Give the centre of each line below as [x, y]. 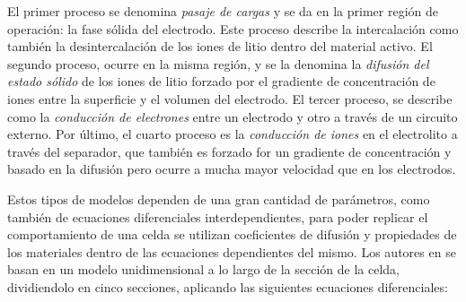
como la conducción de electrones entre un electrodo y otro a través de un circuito [233, 116]
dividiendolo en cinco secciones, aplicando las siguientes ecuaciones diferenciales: [228, 286]
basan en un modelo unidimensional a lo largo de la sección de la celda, [203, 269]
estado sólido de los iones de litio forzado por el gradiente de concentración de [221, 81]
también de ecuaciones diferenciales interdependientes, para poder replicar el [218, 216]
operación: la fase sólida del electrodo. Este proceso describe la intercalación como [233, 28]
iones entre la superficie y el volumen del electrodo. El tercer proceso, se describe [230, 98]
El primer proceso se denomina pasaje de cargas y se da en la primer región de [223, 11]
